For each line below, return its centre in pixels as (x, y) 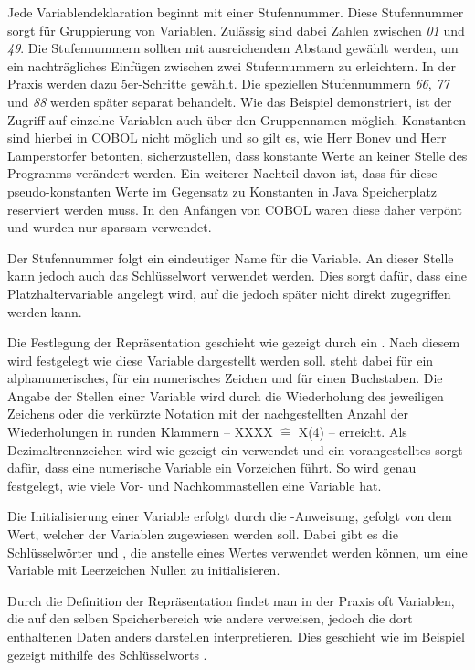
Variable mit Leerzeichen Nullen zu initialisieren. (144, 570)
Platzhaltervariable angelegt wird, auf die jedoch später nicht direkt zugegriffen (229, 293)
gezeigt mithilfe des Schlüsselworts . (107, 654)
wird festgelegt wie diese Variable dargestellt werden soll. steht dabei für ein (221, 360)
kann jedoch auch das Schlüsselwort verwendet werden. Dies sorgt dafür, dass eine (237, 276)
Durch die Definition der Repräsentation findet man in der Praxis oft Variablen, (231, 600)
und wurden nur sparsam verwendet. (110, 227)
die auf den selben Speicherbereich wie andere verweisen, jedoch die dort (210, 618)
